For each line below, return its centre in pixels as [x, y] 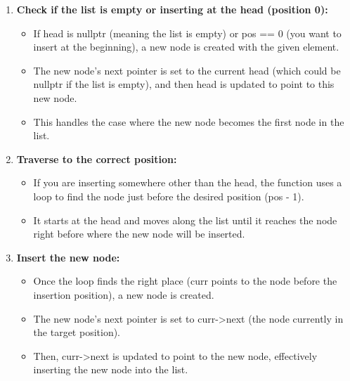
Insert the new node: [68, 257]
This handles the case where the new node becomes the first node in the [189, 121]
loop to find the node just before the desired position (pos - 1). [169, 196]
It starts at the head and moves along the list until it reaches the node [185, 220]
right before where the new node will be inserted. [139, 234]
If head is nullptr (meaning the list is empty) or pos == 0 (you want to [187, 33]
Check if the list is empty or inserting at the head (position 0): [172, 9]
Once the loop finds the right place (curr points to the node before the [185, 281]
